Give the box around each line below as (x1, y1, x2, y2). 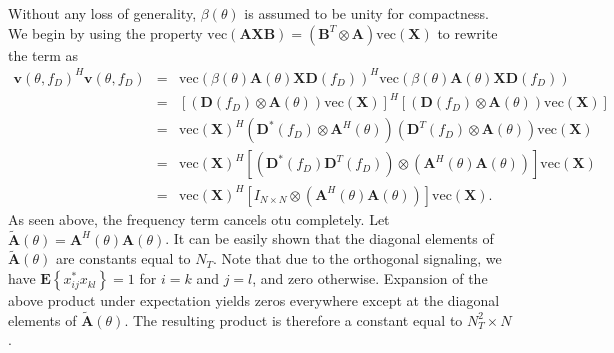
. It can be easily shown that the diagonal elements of (165, 228, 494, 249)
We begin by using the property (8, 22, 203, 43)
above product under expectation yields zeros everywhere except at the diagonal (8, 290, 500, 311)
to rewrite (437, 22, 498, 43)
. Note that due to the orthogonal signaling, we (213, 248, 502, 269)
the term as (8, 44, 79, 65)
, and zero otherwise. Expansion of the (252, 268, 488, 289)
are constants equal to (55, 248, 191, 269)
